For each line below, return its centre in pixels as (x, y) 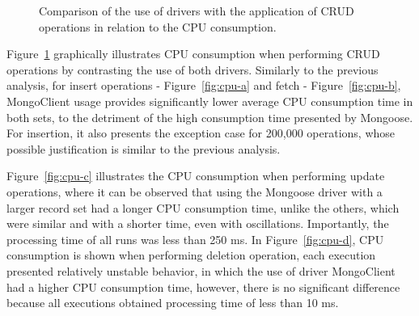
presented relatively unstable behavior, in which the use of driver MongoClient (201, 270)
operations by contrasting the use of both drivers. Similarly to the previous (193, 69)
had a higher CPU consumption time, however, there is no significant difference (203, 287)
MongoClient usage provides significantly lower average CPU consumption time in (210, 101)
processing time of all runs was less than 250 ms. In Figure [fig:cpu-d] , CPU (195, 239)
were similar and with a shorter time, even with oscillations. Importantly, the (198, 223)
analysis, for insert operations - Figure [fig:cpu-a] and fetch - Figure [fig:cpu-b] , (204, 85)
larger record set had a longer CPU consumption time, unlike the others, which (203, 207)
